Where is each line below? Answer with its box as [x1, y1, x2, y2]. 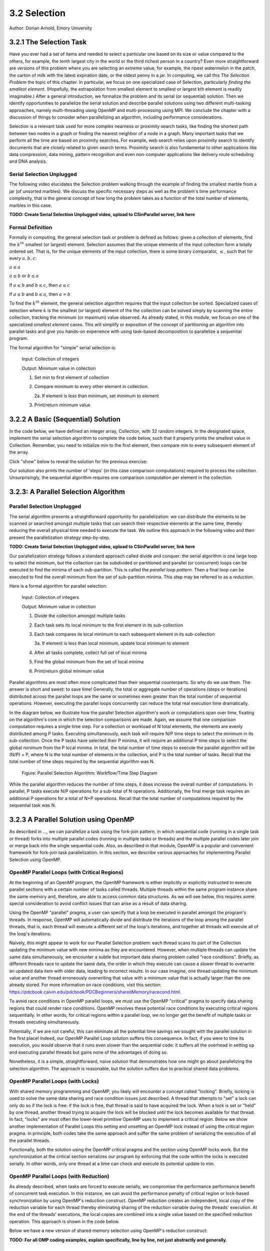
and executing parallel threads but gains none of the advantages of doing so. [9, 1049, 168, 1055]
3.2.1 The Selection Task [9, 38, 87, 47]
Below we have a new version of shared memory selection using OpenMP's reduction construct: [9, 1227, 207, 1233]
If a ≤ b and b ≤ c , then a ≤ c [9, 282, 70, 288]
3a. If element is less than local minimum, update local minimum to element [34, 641, 189, 647]
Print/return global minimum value [34, 668, 104, 674]
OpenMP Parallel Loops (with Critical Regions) [9, 869, 123, 876]
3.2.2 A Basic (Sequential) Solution [9, 415, 121, 423]
